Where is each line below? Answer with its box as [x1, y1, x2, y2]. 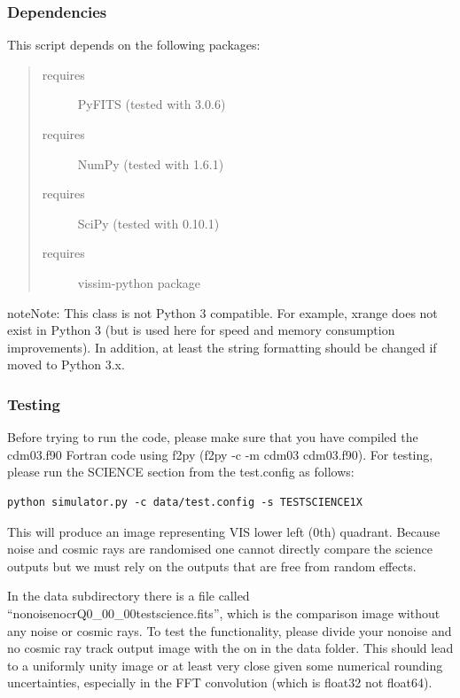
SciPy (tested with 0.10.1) [77, 213, 220, 232]
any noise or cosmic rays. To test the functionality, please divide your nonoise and [7, 621, 452, 640]
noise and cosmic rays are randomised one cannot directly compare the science [7, 539, 433, 558]
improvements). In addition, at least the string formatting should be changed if [7, 337, 437, 356]
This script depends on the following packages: [7, 35, 261, 54]
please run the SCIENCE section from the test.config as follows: [7, 462, 355, 481]
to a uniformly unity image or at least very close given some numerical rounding [7, 655, 443, 674]
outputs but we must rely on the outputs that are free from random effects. [7, 556, 417, 575]
